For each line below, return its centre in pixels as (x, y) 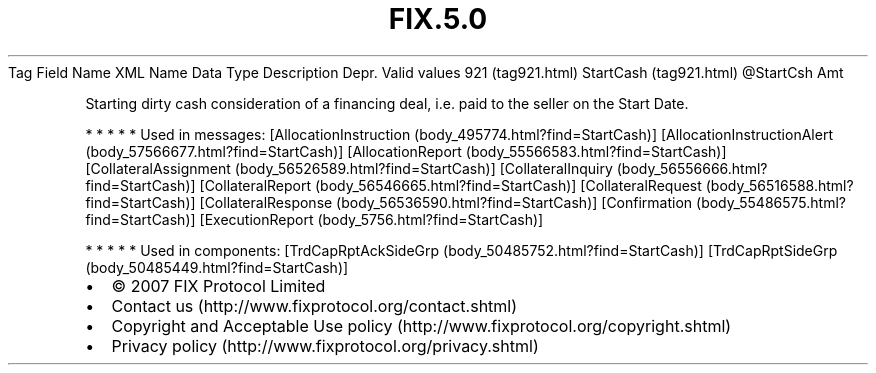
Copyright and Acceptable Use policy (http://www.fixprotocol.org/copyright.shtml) (421, 325)
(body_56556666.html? (692, 168)
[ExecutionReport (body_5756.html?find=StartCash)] (371, 219)
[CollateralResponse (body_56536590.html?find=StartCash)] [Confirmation (446, 202)
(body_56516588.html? (779, 185)
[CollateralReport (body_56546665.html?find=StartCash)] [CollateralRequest (450, 185)
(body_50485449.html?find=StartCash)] (217, 267)
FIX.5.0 (438, 19)
